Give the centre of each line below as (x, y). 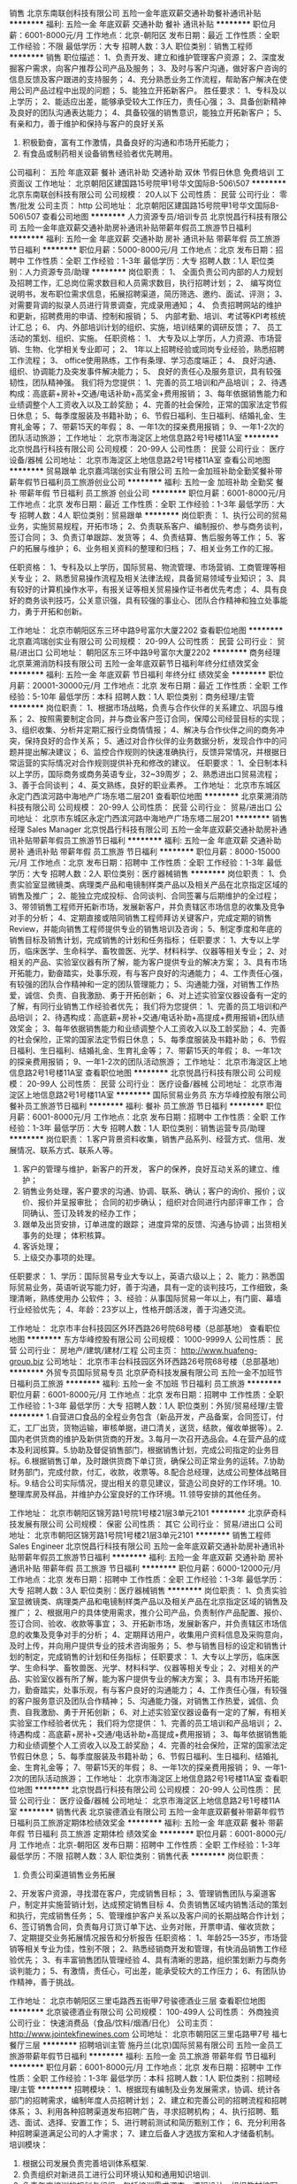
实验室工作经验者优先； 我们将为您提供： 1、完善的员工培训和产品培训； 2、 (148, 1723)
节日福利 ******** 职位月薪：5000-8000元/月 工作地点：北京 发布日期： (142, 250)
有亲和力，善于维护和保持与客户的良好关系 (87, 123)
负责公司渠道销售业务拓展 (69, 1875)
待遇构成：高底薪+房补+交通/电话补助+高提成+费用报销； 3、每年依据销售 (145, 1734)
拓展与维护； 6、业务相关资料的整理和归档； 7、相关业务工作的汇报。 (151, 548)
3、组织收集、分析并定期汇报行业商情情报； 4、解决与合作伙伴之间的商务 (143, 730)
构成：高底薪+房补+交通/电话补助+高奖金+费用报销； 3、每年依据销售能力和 (148, 393)
